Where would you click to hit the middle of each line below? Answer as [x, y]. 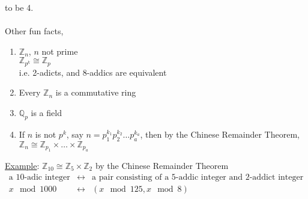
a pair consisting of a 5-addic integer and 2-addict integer [198, 177]
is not [46, 134]
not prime [60, 51]
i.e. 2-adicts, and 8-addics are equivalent [93, 72]
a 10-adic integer [39, 177]
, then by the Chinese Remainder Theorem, [220, 134]
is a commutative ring [96, 92]
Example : [22, 166]
